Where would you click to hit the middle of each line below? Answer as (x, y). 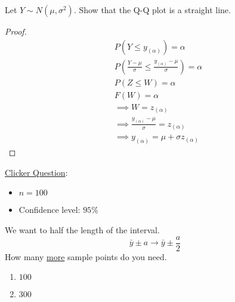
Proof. (16, 31)
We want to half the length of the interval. (82, 230)
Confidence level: (50, 210)
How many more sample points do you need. (86, 256)
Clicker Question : (36, 172)
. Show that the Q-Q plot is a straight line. (152, 10)
